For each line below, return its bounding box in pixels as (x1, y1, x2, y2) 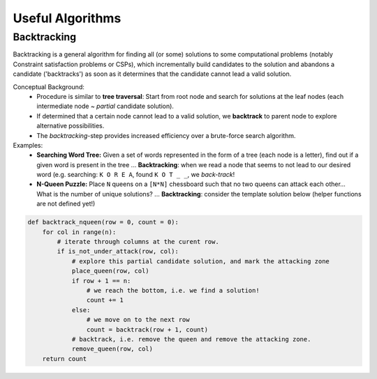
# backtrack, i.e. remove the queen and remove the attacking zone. (71, 335, 311, 343)
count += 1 (86, 296, 124, 304)
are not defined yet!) (36, 199, 96, 208)
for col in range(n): (42, 228, 117, 236)
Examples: (13, 141, 43, 149)
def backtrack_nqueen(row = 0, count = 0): (27, 218, 179, 226)
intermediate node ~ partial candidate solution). (36, 102, 175, 111)
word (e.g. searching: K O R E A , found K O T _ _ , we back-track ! (36, 171, 235, 179)
